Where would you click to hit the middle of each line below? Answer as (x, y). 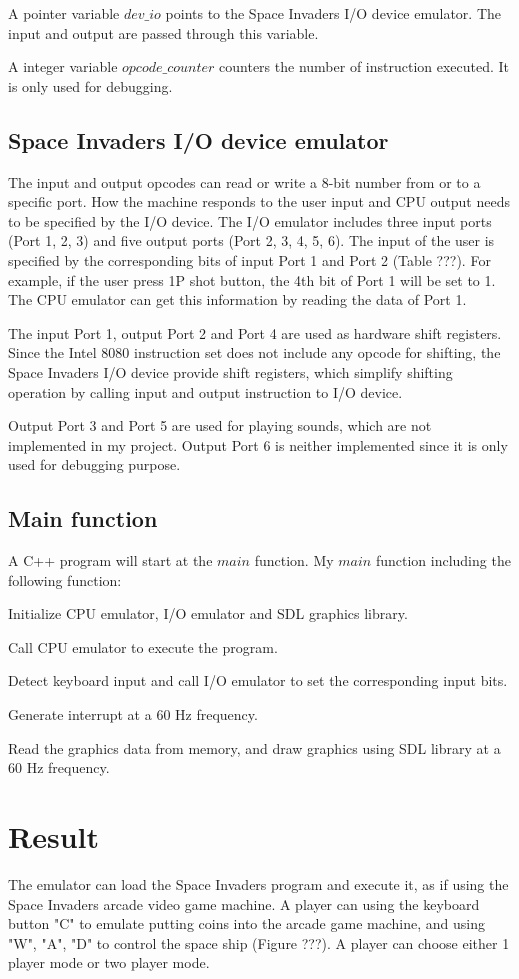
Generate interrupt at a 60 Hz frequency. (133, 714)
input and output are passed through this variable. (163, 32)
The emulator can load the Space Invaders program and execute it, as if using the (258, 883)
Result (53, 836)
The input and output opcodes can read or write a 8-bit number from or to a (244, 181)
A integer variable (63, 66)
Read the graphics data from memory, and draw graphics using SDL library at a (254, 747)
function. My (294, 560)
